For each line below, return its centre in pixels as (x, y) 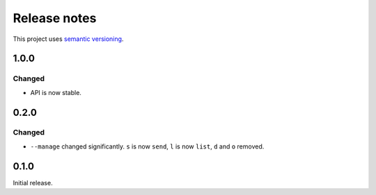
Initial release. (33, 183)
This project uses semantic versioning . (68, 39)
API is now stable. (56, 92)
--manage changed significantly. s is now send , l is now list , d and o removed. (147, 146)
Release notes (55, 18)
